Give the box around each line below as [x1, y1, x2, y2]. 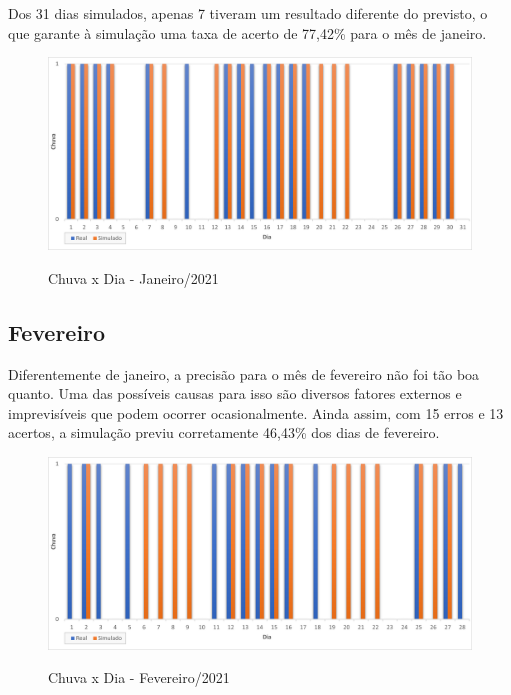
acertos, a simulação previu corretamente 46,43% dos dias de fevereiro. [8, 422, 440, 443]
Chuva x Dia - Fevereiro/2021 [48, 667, 230, 688]
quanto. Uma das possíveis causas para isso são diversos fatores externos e [8, 383, 462, 404]
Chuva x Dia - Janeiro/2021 [48, 267, 219, 288]
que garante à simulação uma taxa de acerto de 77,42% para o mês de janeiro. [8, 22, 487, 43]
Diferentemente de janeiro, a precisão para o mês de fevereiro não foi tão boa [8, 363, 480, 384]
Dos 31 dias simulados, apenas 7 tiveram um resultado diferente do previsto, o [8, 3, 488, 23]
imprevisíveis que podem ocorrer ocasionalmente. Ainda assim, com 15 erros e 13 [8, 402, 504, 423]
